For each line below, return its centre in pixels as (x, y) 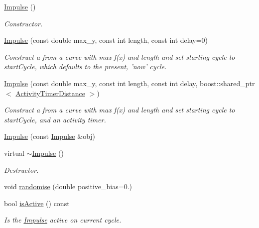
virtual (14, 153)
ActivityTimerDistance (50, 93)
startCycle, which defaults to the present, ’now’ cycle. (85, 66)
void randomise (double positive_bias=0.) (68, 186)
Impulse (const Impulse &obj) (50, 136)
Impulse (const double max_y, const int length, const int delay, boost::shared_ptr (129, 83)
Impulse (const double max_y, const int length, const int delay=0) (106, 40)
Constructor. (23, 23)
